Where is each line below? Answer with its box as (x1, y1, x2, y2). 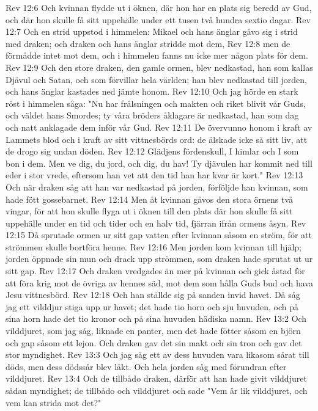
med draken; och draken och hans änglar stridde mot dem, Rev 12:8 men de (6, 37, 290, 49)
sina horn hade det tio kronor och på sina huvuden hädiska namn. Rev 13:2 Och (6, 312, 307, 325)
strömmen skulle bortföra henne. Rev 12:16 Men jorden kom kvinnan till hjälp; (6, 240, 301, 253)
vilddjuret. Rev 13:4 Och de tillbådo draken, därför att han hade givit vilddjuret (6, 372, 307, 385)
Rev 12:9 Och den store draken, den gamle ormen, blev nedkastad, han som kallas (6, 60, 313, 73)
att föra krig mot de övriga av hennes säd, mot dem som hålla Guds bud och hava (6, 276, 313, 289)
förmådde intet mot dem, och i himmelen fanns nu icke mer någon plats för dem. (6, 49, 308, 62)
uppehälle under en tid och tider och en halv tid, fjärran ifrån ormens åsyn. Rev (6, 216, 306, 229)
